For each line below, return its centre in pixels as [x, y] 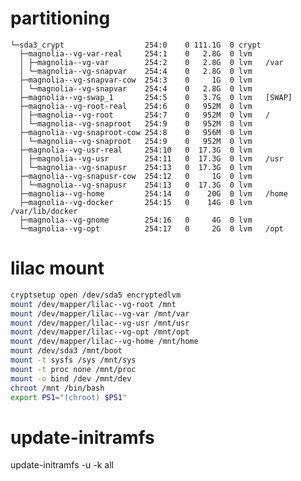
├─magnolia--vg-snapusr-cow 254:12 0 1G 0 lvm [136, 176]
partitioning [60, 18]
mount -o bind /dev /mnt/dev [71, 378]
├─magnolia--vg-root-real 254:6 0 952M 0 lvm [136, 106]
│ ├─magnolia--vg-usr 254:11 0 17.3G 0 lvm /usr [151, 158]
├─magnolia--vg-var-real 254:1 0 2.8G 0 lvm [136, 53]
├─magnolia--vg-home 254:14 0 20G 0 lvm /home [153, 193]
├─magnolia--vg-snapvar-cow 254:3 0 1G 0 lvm [136, 80]
